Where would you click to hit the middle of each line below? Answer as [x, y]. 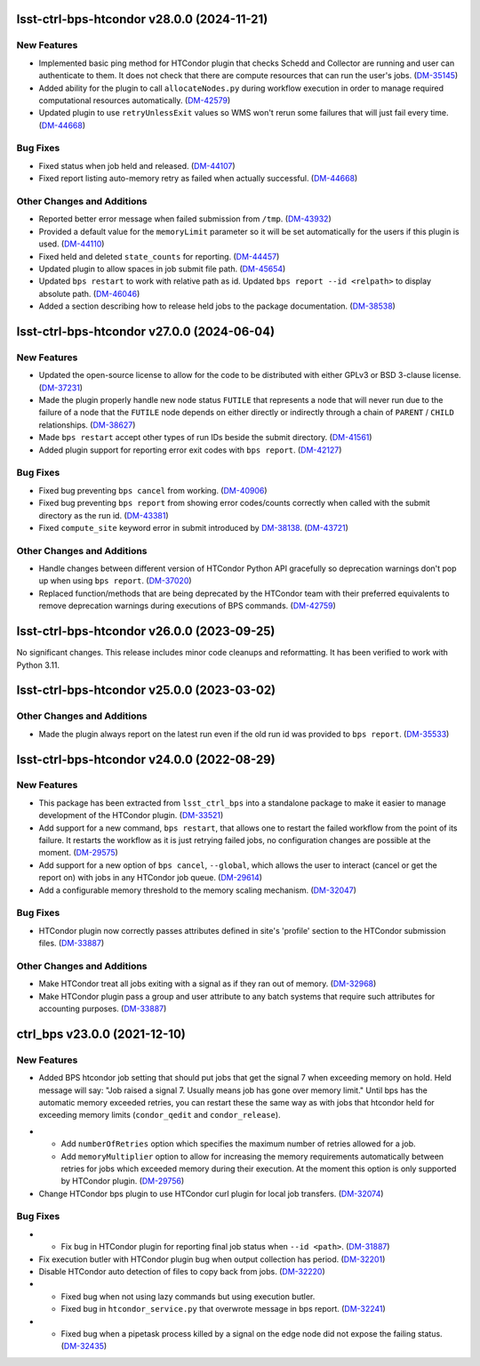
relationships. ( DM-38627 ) [87, 425]
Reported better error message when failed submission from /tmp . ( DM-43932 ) [185, 219]
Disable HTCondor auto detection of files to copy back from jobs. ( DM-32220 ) [182, 1272]
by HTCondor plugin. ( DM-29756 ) [123, 1181]
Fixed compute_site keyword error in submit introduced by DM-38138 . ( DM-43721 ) [193, 527]
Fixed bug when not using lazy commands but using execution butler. [188, 1296]
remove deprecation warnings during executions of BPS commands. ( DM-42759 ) [188, 606]
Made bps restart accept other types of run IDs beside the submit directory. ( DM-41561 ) [205, 438]
